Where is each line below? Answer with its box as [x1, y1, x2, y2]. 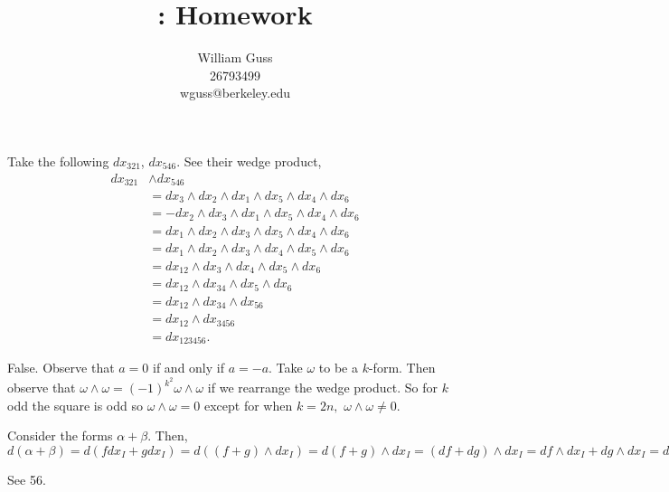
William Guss [197, 48, 273, 67]
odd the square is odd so [7, 395, 143, 414]
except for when [203, 395, 293, 414]
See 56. [7, 469, 46, 488]
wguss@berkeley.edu [180, 83, 290, 102]
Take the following [7, 151, 109, 170]
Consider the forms [7, 426, 113, 445]
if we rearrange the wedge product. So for [207, 378, 438, 396]
